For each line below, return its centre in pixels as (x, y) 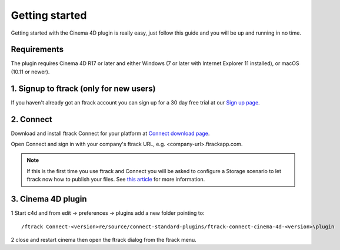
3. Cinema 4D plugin (49, 199)
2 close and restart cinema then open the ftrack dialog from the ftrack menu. (104, 239)
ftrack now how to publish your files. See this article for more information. (116, 180)
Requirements (37, 50)
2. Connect (31, 119)
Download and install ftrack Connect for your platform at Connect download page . (110, 133)
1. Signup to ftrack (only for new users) (83, 88)
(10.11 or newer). (30, 72)
